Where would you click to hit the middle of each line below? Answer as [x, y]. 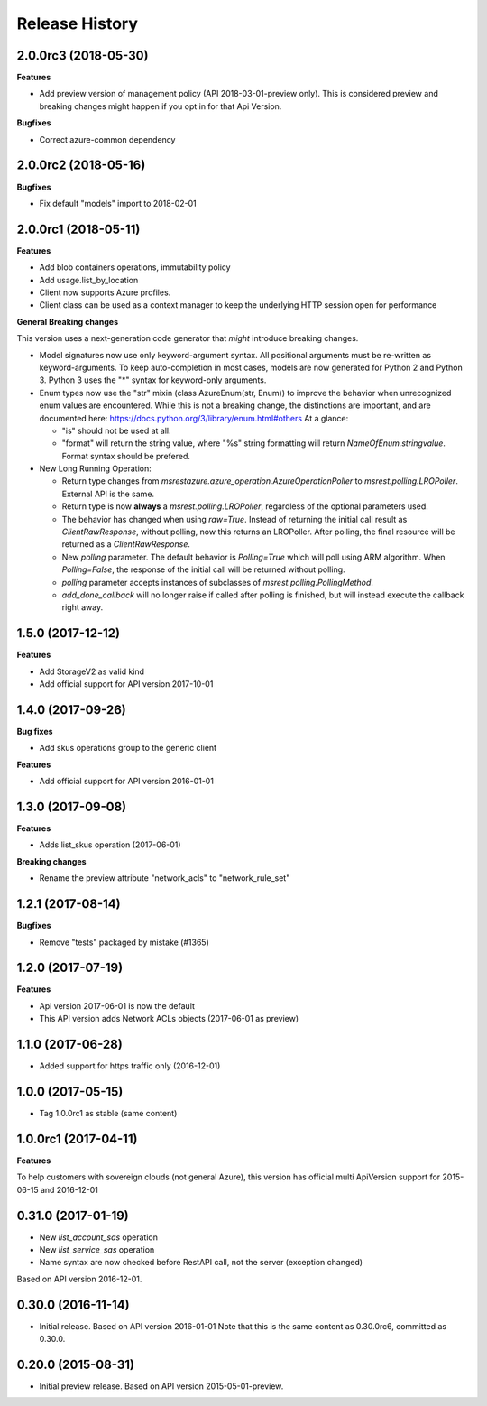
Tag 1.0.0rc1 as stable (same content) [108, 1114]
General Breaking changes [68, 321]
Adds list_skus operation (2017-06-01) [110, 845]
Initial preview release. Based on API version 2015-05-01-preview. [161, 1386]
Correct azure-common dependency [107, 139]
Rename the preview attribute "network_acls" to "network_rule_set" [165, 878]
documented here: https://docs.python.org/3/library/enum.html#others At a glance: [194, 418]
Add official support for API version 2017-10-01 [126, 684]
